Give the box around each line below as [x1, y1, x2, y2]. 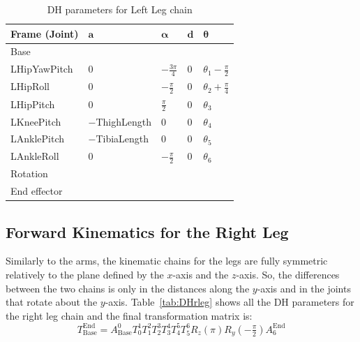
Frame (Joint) [10, 26, 79, 40]
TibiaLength [96, 131, 149, 146]
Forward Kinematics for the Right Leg [6, 221, 289, 242]
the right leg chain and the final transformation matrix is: [6, 308, 253, 322]
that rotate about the [6, 295, 98, 309]
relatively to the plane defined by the [6, 267, 164, 282]
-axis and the [172, 267, 229, 282]
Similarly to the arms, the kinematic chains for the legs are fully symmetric [6, 253, 328, 268]
